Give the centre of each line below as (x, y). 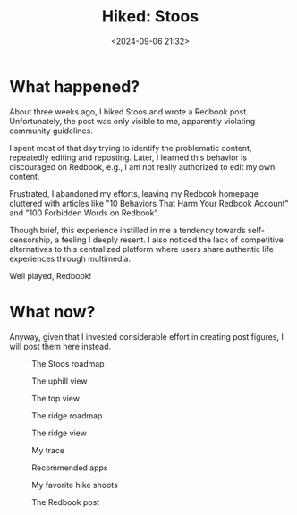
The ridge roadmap (67, 415)
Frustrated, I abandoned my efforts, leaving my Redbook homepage (134, 193)
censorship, (31, 240)
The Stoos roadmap (68, 363)
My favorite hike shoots (75, 485)
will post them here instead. (60, 346)
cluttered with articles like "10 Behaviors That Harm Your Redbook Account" (149, 203)
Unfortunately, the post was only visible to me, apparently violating (132, 121)
